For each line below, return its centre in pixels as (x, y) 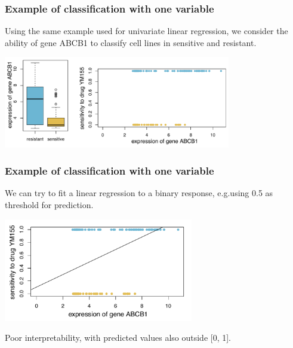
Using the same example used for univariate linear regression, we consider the (146, 31)
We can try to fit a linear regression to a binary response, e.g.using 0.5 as (139, 193)
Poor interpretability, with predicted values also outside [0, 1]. (118, 338)
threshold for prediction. (49, 204)
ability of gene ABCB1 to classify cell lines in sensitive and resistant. (131, 42)
